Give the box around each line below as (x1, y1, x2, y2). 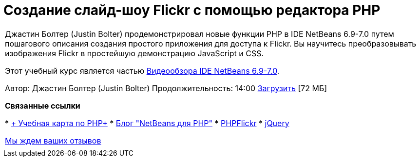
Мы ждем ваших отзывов (5, 135, 101, 145)
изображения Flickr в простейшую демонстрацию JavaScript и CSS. (5, 48, 264, 58)
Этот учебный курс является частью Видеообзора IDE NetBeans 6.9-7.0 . (5, 65, 280, 76)
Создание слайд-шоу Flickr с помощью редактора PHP (3, 2, 381, 18)
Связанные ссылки (5, 100, 80, 111)
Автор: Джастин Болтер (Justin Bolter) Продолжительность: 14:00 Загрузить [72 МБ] (5, 83, 327, 93)
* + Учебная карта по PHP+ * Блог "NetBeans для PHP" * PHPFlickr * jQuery (5, 118, 289, 128)
